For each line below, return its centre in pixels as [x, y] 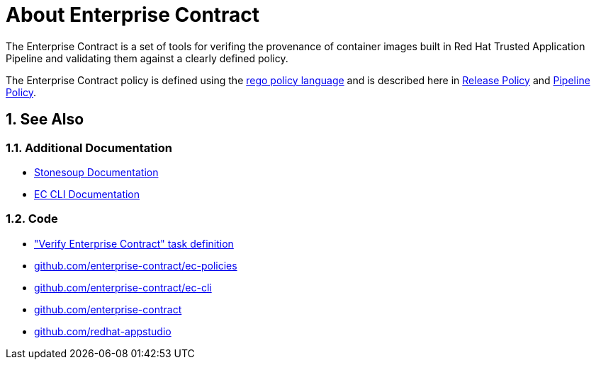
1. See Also [45, 120]
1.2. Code [32, 219]
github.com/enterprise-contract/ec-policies [136, 265]
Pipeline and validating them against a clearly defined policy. [147, 58]
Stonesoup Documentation [96, 172]
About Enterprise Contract [133, 15]
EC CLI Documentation [87, 194]
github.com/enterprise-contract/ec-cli [123, 287]
